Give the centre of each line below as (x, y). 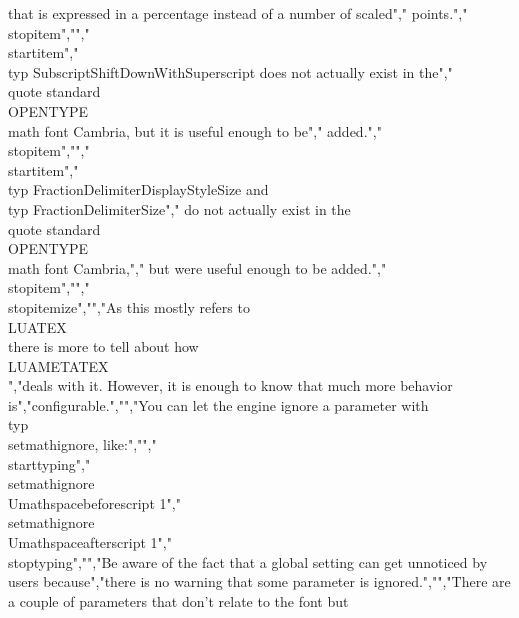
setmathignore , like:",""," (82, 444)
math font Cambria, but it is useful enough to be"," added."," (195, 130)
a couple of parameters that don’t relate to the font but (178, 600)
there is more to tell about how (103, 346)
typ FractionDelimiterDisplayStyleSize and (138, 189)
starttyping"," (49, 463)
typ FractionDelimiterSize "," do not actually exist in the (179, 208)
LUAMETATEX (58, 365)
